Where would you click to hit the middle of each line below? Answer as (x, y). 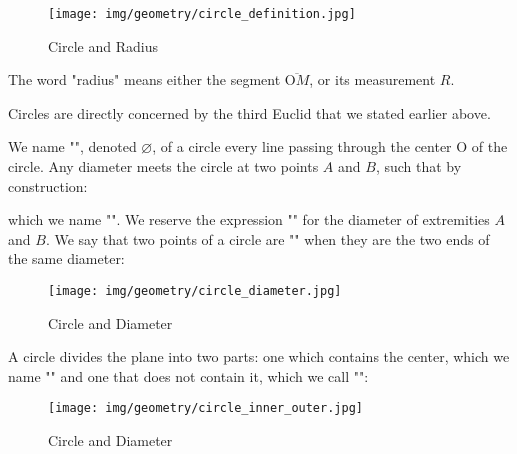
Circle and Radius (103, 45)
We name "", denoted (72, 146)
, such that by (418, 166)
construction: (48, 185)
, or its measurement (372, 79)
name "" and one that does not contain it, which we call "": (188, 375)
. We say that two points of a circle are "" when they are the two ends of (267, 238)
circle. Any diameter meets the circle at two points (163, 166)
